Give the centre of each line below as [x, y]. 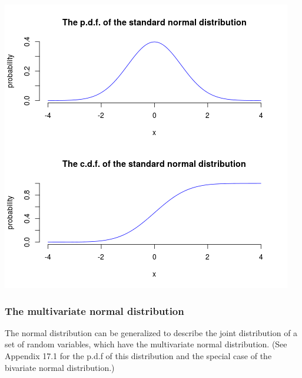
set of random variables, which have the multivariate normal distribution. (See [146, 344]
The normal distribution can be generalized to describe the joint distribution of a [151, 332]
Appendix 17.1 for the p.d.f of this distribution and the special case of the [138, 356]
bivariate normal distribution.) [60, 367]
